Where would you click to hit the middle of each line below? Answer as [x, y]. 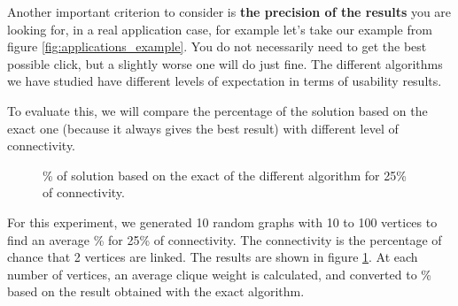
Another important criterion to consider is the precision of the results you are [229, 11]
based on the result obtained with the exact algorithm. [156, 291]
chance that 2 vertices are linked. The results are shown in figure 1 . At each [213, 257]
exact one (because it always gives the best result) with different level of [203, 128]
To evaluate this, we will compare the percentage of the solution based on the [217, 110]
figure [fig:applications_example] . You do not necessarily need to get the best [217, 46]
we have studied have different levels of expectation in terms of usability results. [225, 81]
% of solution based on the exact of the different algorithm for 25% [225, 175]
